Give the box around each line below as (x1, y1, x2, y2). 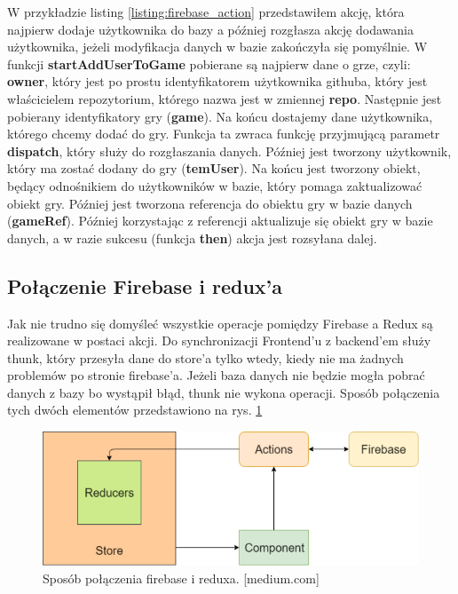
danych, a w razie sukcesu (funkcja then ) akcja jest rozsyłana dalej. (7, 228, 377, 247)
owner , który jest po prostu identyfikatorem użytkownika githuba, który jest (7, 72, 428, 91)
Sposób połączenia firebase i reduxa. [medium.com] (43, 568, 320, 587)
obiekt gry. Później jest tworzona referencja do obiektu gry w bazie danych (7, 194, 413, 212)
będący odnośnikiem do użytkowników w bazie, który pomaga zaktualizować (7, 176, 422, 194)
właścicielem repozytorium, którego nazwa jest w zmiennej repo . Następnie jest (7, 89, 442, 107)
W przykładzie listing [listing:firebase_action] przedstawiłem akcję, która (7, 3, 405, 20)
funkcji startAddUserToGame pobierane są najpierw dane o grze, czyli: (7, 54, 411, 73)
